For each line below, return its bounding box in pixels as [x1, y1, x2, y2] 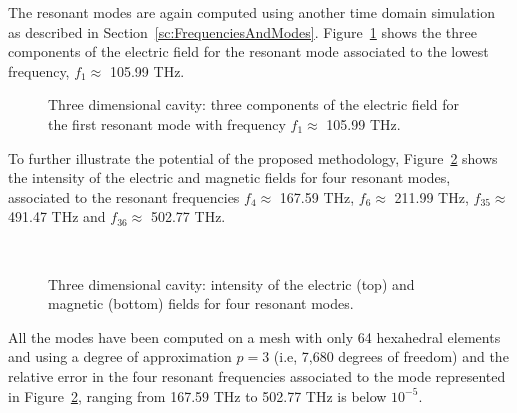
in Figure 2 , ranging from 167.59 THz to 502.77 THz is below [8, 385, 387, 406]
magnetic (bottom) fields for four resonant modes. [48, 293, 354, 314]
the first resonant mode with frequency [48, 113, 286, 134]
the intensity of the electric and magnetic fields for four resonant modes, [8, 167, 451, 188]
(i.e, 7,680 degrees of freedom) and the [273, 346, 509, 367]
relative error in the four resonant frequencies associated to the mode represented [8, 365, 506, 386]
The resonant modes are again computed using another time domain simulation [8, 2, 495, 22]
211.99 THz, [394, 186, 469, 207]
